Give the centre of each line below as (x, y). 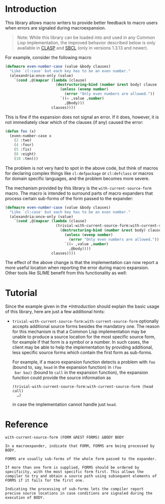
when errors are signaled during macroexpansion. (56, 28)
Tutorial (21, 293)
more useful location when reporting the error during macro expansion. (77, 268)
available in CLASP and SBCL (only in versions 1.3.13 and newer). (82, 48)
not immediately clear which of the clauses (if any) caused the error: (74, 122)
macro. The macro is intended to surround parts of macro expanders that (79, 193)
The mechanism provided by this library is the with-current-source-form (78, 188)
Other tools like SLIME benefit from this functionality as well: (66, 273)
